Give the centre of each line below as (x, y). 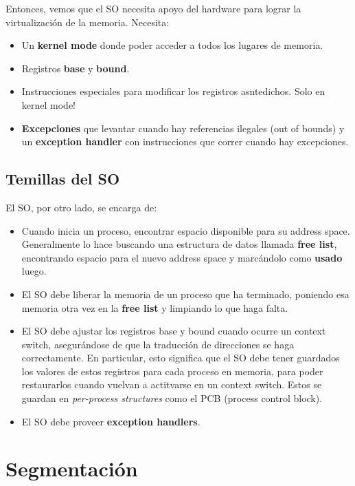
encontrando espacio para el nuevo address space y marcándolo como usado (182, 257)
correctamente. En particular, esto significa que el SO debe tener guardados (181, 358)
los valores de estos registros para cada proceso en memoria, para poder (172, 371)
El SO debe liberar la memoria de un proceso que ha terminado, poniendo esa (185, 294)
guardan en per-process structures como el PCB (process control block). (172, 398)
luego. (34, 271)
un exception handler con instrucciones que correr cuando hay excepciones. (185, 141)
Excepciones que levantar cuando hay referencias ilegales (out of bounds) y (183, 128)
